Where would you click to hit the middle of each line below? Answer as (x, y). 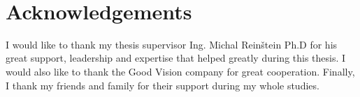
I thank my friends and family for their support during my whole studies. (163, 85)
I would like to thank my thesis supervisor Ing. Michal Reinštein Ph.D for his (172, 44)
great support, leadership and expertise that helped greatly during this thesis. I (176, 58)
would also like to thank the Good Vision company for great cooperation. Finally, (180, 71)
